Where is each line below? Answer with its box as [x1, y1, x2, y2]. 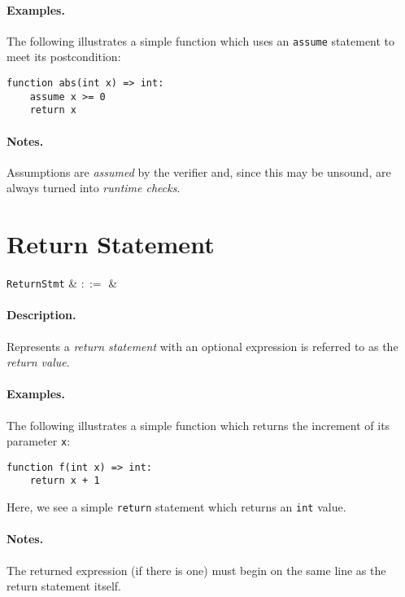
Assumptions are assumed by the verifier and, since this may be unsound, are [7, 163, 391, 180]
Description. [7, 306, 76, 323]
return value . [7, 353, 70, 371]
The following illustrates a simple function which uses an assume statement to [7, 32, 395, 49]
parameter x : [7, 432, 71, 450]
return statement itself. [7, 577, 122, 595]
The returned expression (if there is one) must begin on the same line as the [7, 561, 386, 578]
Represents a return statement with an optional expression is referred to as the [7, 337, 398, 354]
